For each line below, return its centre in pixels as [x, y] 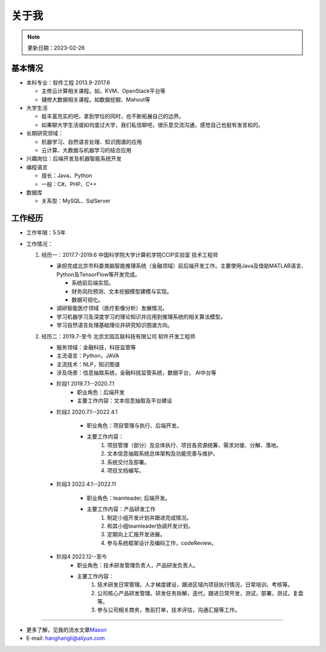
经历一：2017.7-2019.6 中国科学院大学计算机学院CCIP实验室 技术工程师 [130, 255]
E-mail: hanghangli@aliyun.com [66, 638]
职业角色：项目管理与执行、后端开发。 [134, 425]
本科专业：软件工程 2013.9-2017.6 [68, 82]
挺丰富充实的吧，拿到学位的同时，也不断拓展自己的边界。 [113, 116]
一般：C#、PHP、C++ [69, 184]
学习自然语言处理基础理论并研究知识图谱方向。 [115, 325]
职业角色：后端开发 [101, 392]
